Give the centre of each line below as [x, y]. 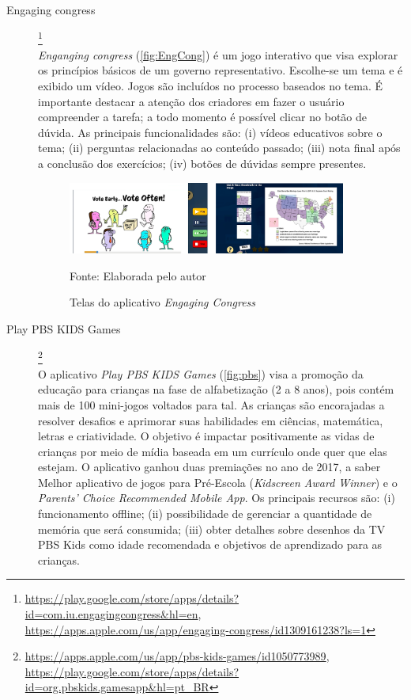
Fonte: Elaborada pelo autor [138, 275]
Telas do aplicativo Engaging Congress [163, 302]
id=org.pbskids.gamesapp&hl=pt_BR [117, 687]
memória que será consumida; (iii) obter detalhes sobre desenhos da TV [212, 529]
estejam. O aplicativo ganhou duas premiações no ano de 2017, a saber [209, 467]
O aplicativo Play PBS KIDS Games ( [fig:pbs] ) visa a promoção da [201, 373]
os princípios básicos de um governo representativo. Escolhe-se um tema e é [221, 70]
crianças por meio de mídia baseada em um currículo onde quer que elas [213, 451]
